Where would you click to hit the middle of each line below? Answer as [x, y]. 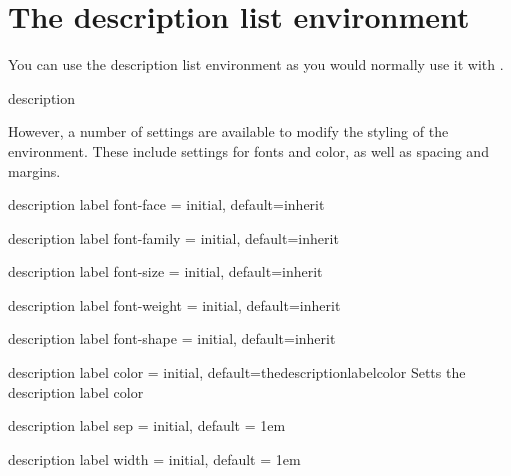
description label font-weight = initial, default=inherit [174, 304]
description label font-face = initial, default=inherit [166, 204]
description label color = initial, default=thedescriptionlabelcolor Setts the [237, 372]
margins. [34, 170]
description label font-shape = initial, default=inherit [172, 338]
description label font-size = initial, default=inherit [165, 271]
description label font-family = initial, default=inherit [173, 237]
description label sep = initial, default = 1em [147, 425]
